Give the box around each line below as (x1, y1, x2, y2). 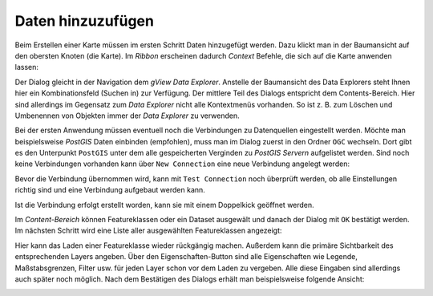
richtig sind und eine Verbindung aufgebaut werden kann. (14, 185, 206, 195)
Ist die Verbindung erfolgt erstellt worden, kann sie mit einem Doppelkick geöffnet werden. (14, 200, 314, 209)
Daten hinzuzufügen (14, 12, 154, 30)
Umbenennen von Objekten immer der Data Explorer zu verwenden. (14, 111, 240, 120)
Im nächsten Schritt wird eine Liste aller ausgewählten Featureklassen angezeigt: (14, 225, 282, 236)
